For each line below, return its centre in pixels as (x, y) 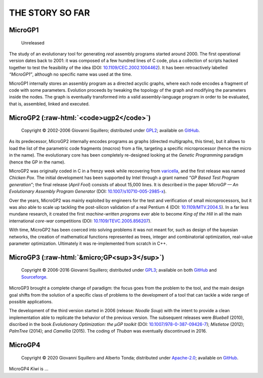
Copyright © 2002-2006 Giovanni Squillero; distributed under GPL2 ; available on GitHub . (111, 130)
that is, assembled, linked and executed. (49, 104)
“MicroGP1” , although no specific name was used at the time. (71, 74)
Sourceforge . (34, 277)
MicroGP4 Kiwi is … (29, 369)
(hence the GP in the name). (37, 162)
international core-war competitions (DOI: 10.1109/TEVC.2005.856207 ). (80, 221)
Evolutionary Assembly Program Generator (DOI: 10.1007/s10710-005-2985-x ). (88, 191)
